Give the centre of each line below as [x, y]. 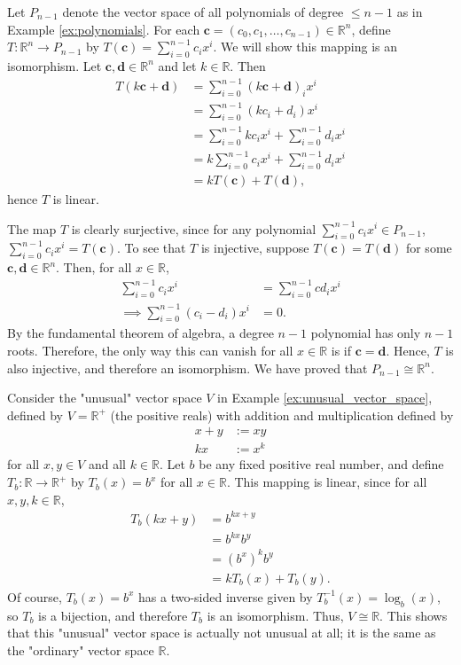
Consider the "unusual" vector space [105, 398]
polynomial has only [366, 333]
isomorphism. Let [55, 65]
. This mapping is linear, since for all [327, 482]
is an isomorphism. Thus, [275, 615]
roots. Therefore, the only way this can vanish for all [150, 350]
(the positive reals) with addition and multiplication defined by [282, 415]
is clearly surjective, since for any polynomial [194, 228]
